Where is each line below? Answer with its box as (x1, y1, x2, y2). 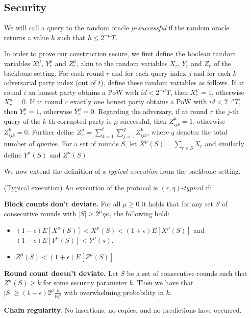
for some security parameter (43, 277, 127, 288)
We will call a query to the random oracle (4, 23, 129, 33)
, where (147, 126, 169, 136)
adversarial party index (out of (4, 77, 96, 88)
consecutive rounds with (4, 208, 76, 218)
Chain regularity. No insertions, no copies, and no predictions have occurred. (4, 304, 242, 315)
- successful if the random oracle (135, 23, 229, 33)
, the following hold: (109, 208, 170, 218)
